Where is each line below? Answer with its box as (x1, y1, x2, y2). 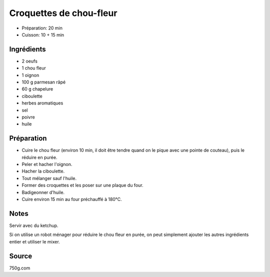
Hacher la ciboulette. (21, 168, 65, 174)
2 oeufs (21, 58, 37, 64)
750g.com (9, 265, 30, 271)
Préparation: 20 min (21, 25, 62, 31)
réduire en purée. (21, 154, 57, 160)
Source (9, 251, 32, 260)
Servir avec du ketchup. (9, 222, 58, 228)
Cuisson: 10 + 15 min (21, 31, 64, 37)
